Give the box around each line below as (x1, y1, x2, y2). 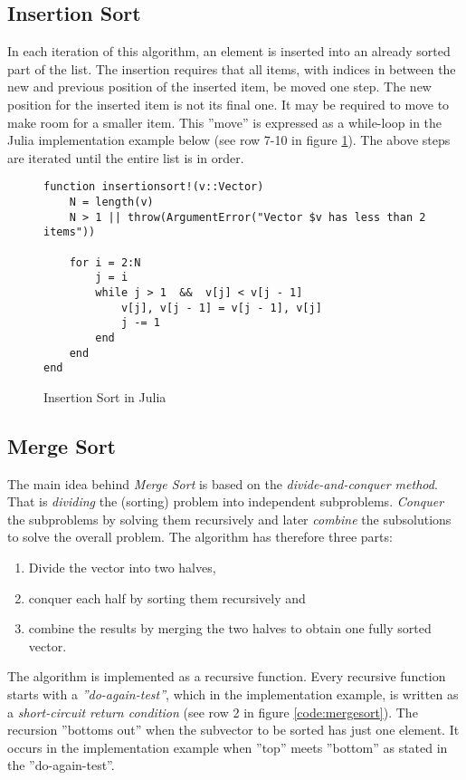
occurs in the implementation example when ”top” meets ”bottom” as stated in (7, 737, 448, 756)
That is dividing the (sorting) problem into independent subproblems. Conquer (7, 492, 444, 511)
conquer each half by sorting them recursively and (28, 588, 306, 607)
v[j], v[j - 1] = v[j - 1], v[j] (120, 301, 322, 314)
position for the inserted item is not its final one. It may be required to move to (7, 94, 450, 113)
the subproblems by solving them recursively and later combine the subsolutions (7, 509, 452, 528)
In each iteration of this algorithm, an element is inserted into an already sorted (7, 42, 451, 61)
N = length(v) (69, 196, 154, 209)
